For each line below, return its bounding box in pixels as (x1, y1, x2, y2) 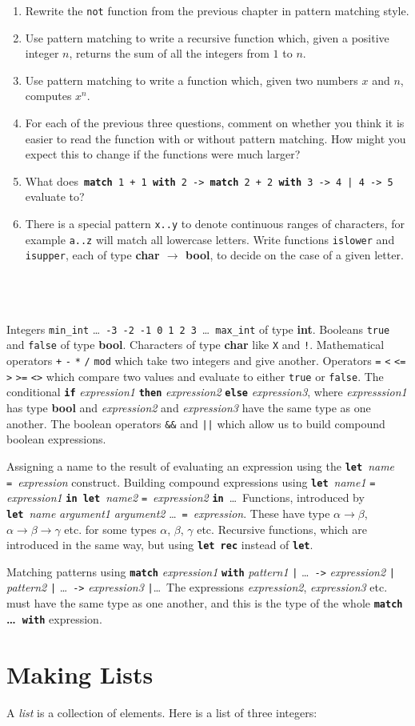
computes (25, 87, 72, 104)
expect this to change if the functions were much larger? (25, 146, 301, 162)
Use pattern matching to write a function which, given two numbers (25, 71, 358, 88)
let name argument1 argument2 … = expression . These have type (6, 504, 330, 521)
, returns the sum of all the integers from (69, 45, 269, 62)
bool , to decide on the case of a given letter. (186, 247, 404, 263)
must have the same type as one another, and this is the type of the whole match (6, 595, 403, 612)
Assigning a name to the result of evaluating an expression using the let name (6, 457, 395, 474)
